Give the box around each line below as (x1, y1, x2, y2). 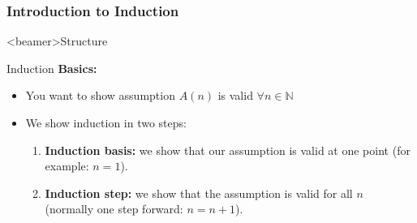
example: (45, 157, 89, 174)
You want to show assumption (25, 87, 175, 104)
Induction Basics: (6, 59, 97, 76)
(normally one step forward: (45, 200, 183, 217)
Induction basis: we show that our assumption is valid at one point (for (45, 141, 411, 158)
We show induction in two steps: (25, 114, 187, 131)
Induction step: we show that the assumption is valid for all (45, 184, 353, 201)
